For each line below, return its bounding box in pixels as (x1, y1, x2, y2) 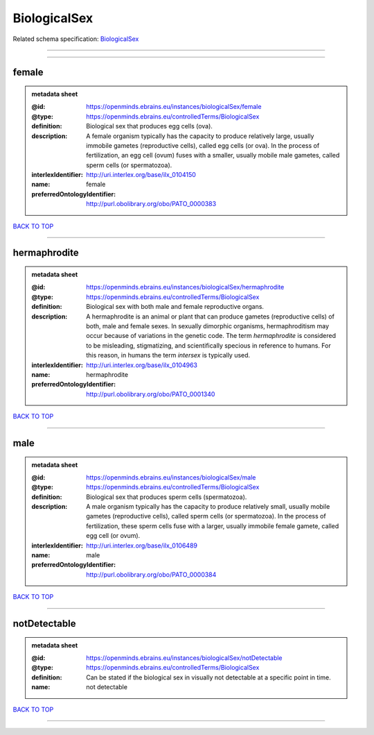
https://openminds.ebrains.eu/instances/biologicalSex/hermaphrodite (86, 283, 285, 292)
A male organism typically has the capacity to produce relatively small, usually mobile (86, 502, 330, 511)
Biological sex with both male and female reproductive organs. (86, 303, 265, 311)
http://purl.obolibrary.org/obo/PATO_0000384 (86, 570, 217, 579)
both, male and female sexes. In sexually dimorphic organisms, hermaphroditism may (86, 322, 329, 330)
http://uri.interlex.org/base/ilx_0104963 (86, 361, 197, 369)
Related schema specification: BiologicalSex (12, 35, 139, 43)
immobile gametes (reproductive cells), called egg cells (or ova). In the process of (86, 141, 320, 149)
